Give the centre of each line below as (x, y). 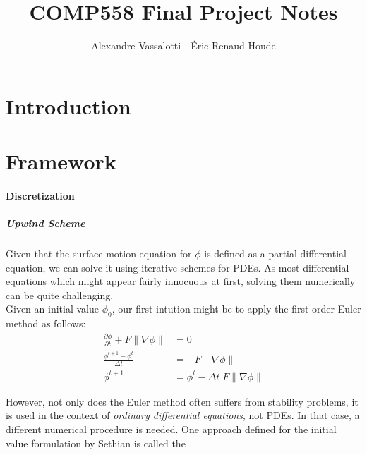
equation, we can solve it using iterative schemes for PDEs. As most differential (178, 267)
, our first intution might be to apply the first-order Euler (236, 309)
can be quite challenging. (60, 295)
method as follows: (46, 323)
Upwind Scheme (46, 223)
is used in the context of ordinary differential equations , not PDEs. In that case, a (183, 415)
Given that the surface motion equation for (99, 254)
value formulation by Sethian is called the (96, 443)
